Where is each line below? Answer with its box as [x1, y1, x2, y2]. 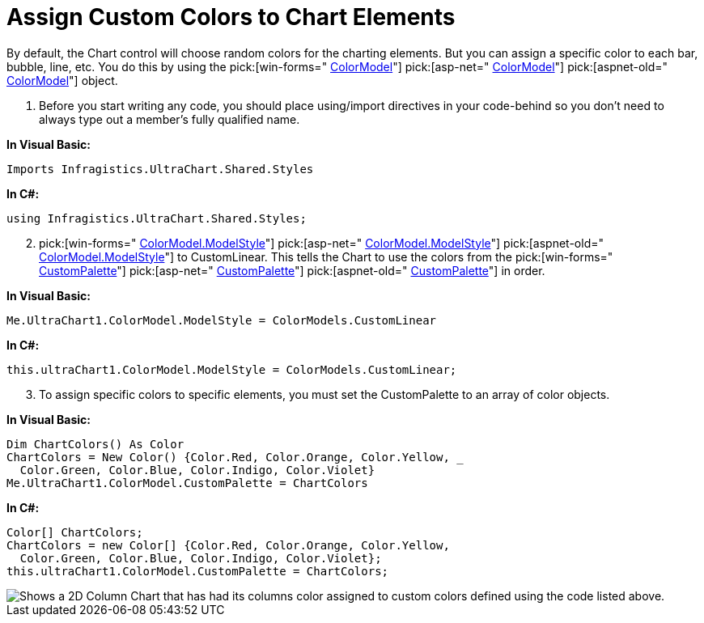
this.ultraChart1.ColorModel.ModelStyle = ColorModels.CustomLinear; [6, 362, 457, 376]
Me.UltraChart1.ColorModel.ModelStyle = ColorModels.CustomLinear [6, 313, 437, 327]
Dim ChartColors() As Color [6, 437, 184, 451]
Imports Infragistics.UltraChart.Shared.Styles [6, 162, 314, 176]
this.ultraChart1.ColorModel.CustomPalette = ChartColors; [6, 564, 389, 578]
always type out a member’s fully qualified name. [39, 112, 300, 126]
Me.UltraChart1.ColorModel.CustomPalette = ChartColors [6, 476, 368, 489]
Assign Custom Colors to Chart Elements [6, 3, 456, 31]
